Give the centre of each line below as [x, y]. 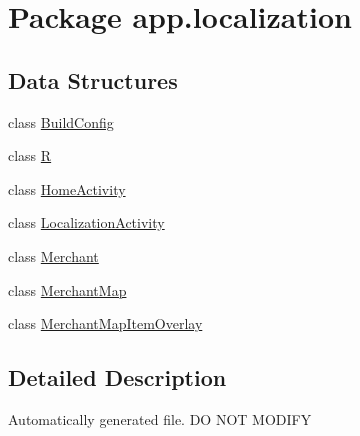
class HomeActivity [67, 188]
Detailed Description [117, 377]
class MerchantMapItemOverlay [105, 323]
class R [30, 155]
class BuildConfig [61, 121]
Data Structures [93, 79]
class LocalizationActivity [86, 222]
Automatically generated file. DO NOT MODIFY [160, 418]
